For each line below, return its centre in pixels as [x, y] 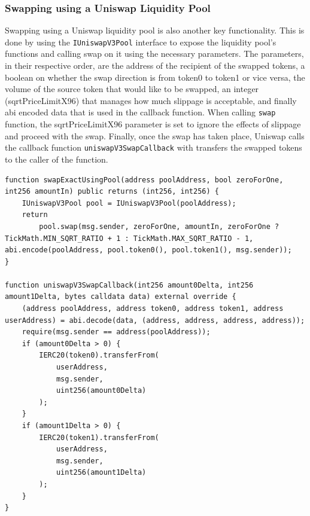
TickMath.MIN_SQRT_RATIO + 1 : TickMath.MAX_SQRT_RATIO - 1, [129, 238]
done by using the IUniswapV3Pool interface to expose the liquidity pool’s [141, 42]
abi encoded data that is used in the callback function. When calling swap [140, 112]
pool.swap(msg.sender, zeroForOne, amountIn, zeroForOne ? [159, 226]
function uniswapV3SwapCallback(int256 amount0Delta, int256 [129, 285]
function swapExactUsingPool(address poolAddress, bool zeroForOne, [144, 180]
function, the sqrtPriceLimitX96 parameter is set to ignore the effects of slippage [153, 124]
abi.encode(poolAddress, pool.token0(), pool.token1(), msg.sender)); [148, 250]
